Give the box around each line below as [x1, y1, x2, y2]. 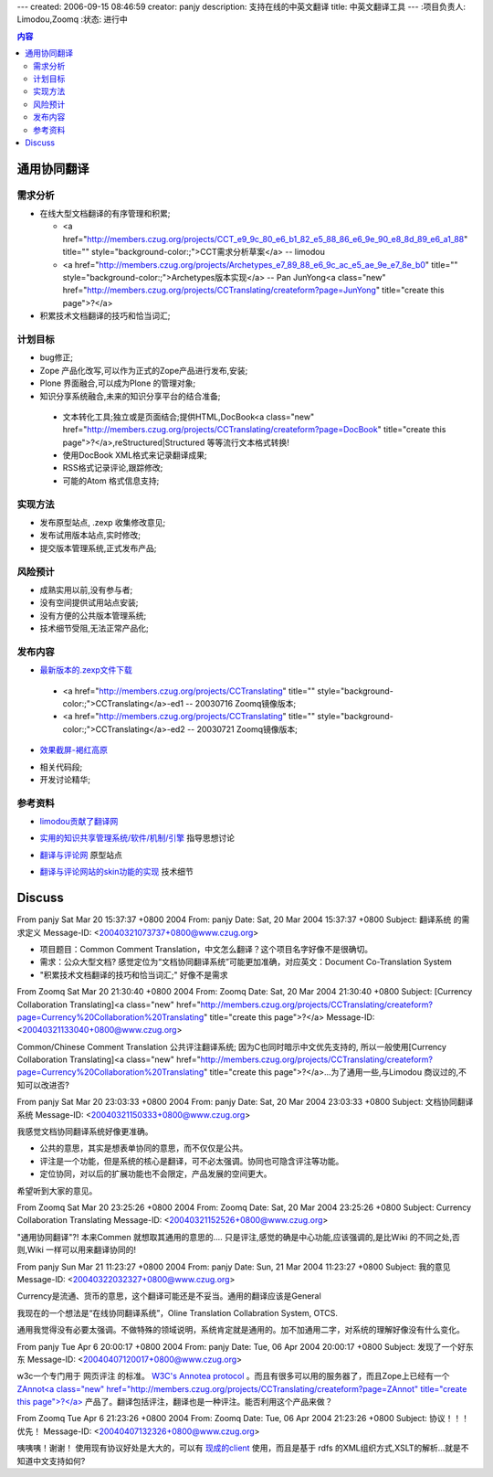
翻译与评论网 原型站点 [39, 849, 122, 860]
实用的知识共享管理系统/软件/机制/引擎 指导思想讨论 [39, 833, 236, 844]
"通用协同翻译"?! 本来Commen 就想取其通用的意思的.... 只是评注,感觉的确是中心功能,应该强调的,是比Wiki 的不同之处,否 [16, 1231, 461, 1242]
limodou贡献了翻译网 [39, 816, 119, 827]
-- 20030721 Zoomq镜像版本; [187, 723, 299, 735]
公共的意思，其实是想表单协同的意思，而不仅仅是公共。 [39, 1142, 248, 1153]
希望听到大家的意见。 [16, 1185, 98, 1196]
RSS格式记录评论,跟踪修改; [62, 462, 163, 473]
